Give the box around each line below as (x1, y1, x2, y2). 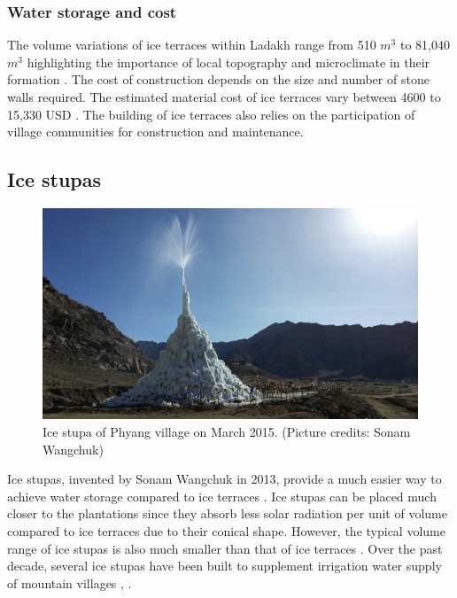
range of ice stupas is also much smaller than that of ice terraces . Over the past (7, 539, 443, 557)
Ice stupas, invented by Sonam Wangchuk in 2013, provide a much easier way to (7, 470, 442, 488)
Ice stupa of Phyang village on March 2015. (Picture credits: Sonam (43, 423, 411, 441)
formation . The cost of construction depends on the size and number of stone (7, 70, 430, 89)
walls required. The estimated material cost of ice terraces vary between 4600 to (7, 88, 441, 105)
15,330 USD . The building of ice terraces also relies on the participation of (7, 105, 415, 123)
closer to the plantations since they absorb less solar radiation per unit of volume (7, 504, 447, 523)
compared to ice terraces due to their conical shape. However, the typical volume (7, 522, 445, 540)
